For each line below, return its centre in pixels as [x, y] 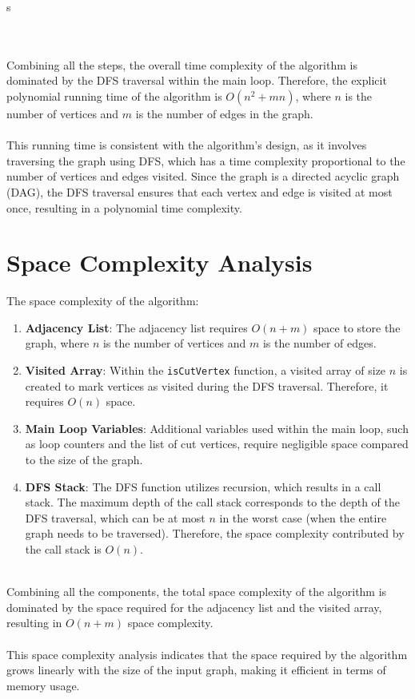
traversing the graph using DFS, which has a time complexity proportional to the [206, 160]
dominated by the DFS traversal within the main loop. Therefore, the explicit [197, 80]
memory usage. [43, 685]
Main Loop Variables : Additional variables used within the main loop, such [217, 428]
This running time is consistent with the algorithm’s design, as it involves [187, 145]
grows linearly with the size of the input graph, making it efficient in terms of [196, 670]
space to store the [357, 327]
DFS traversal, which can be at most [115, 517]
